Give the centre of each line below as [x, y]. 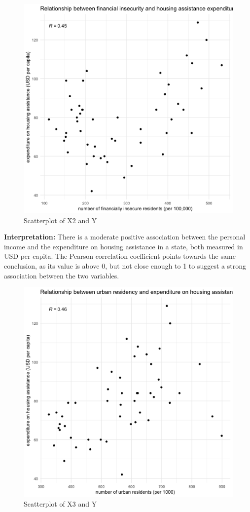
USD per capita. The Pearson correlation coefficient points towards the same [120, 256]
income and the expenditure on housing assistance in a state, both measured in [124, 246]
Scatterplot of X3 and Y [60, 503]
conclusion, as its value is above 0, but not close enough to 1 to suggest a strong [125, 265]
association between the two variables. [62, 275]
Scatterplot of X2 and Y [60, 220]
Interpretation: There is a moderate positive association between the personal [125, 237]
